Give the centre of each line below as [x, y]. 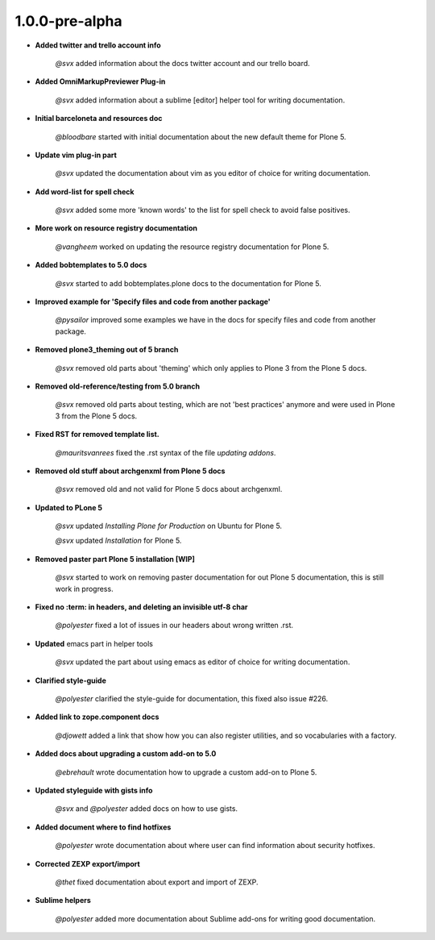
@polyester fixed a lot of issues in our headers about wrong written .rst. [174, 626]
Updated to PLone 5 [69, 507]
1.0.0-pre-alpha [68, 21]
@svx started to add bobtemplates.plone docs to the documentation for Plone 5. [188, 283]
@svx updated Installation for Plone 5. [118, 541]
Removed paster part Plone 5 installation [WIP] [115, 559]
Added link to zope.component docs [97, 717]
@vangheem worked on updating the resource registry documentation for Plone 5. [192, 247]
